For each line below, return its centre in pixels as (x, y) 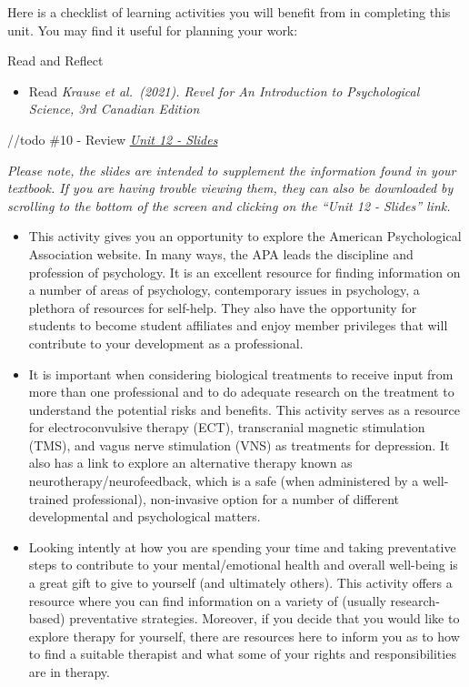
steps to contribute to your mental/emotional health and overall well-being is (243, 565)
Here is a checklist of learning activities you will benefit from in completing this (229, 12)
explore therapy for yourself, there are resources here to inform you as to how (244, 636)
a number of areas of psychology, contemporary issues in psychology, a (224, 290)
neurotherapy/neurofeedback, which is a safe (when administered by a (224, 481)
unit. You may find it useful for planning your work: (153, 30)
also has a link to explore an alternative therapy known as (190, 463)
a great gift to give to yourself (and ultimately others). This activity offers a (240, 583)
